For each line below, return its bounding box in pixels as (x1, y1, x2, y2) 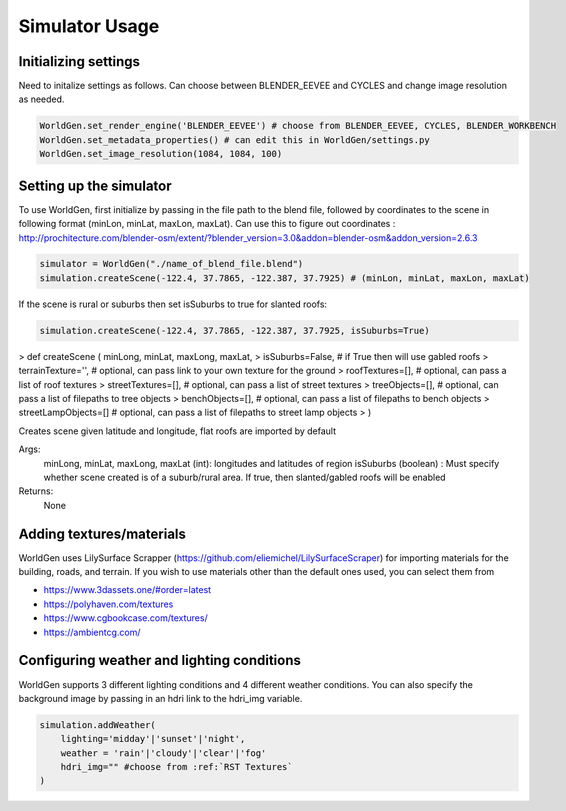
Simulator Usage (18, 15, 160, 37)
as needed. (18, 93, 65, 105)
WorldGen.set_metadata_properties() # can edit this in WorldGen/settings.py (39, 134, 430, 145)
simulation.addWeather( (39, 719, 157, 730)
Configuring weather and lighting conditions (18, 652, 302, 669)
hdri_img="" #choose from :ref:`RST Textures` (60, 761, 294, 773)
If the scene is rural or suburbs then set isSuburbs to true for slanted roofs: (18, 298, 328, 310)
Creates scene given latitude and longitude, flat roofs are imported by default (18, 425, 337, 437)
